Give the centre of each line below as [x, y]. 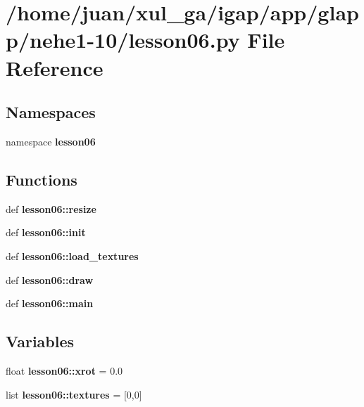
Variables [40, 341]
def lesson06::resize [51, 208]
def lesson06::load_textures [72, 256]
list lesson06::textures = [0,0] [74, 394]
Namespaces [51, 112]
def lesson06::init [46, 232]
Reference [55, 67]
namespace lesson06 [51, 141]
